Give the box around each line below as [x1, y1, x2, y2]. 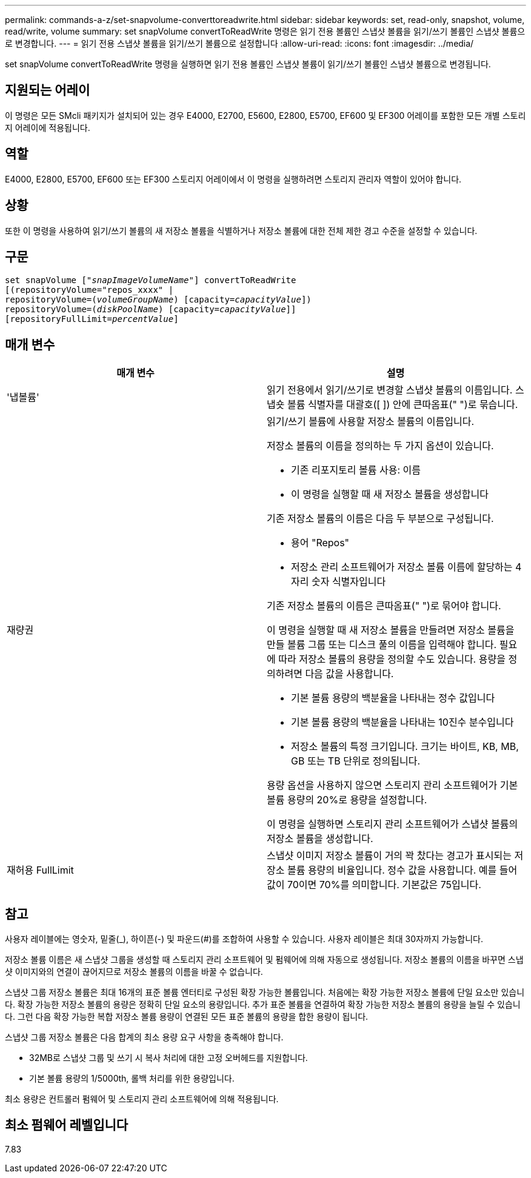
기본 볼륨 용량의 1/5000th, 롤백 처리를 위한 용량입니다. [29, 1073, 235, 1084]
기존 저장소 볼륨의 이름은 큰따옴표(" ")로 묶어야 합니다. [267, 600, 501, 612]
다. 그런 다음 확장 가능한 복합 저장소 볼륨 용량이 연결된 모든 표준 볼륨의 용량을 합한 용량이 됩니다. [5, 1011, 369, 1022]
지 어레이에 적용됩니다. [5, 122, 90, 133]
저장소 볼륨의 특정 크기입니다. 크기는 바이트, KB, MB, [291, 740, 519, 753]
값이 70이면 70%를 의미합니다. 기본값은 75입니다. [267, 878, 481, 891]
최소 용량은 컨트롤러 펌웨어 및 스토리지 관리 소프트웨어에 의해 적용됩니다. [5, 1094, 279, 1105]
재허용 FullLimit [7, 864, 74, 877]
